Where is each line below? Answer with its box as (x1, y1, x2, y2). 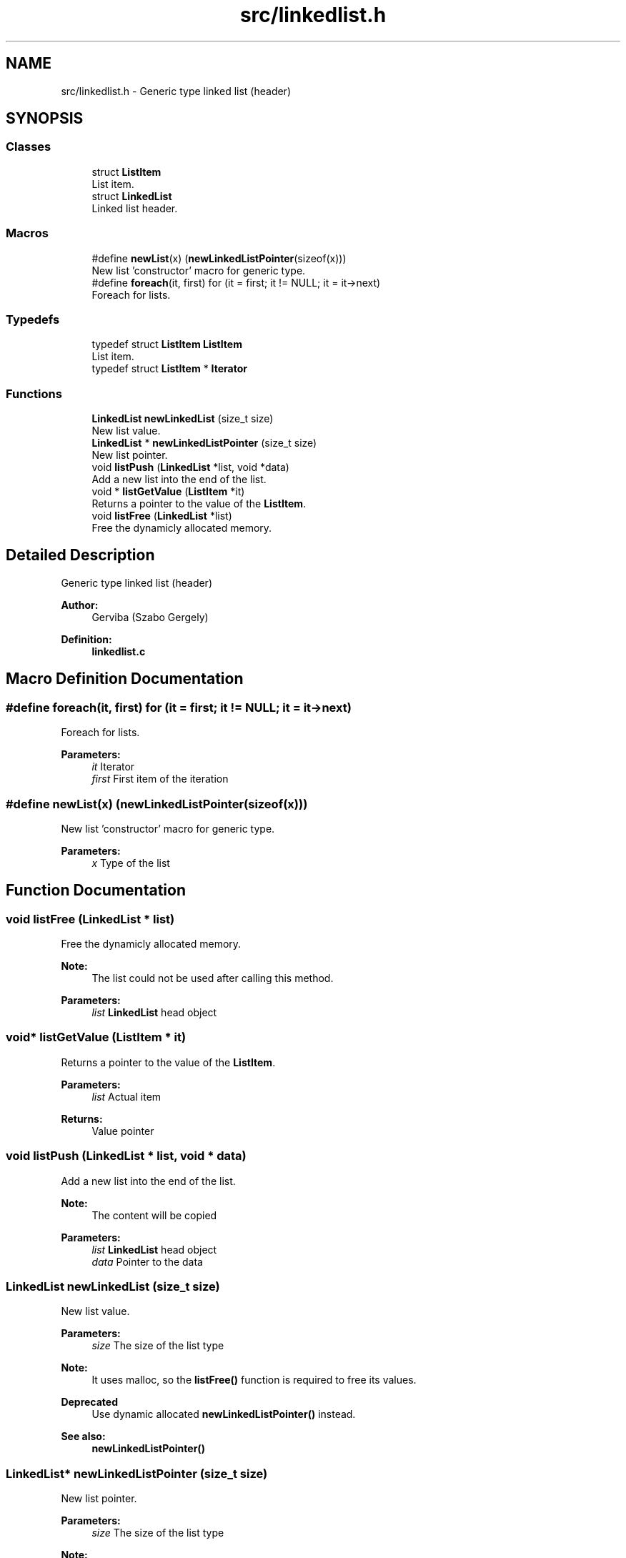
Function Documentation (6, 881, 186, 900)
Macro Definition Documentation (6, 670, 244, 688)
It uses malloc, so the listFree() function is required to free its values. (91, 1374, 417, 1386)
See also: (61, 1430, 106, 1443)
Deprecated (61, 1396, 119, 1409)
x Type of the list (91, 856, 170, 869)
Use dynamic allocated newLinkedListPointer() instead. (91, 1408, 356, 1421)
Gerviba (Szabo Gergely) (91, 610, 209, 623)
